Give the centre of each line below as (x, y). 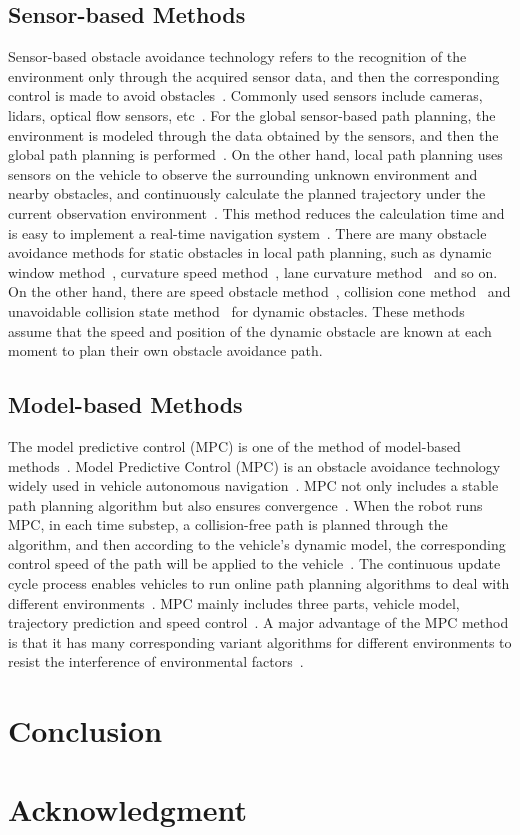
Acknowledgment (127, 808)
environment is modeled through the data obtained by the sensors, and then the (253, 134)
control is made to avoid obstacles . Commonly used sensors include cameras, (245, 95)
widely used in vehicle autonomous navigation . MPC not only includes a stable (253, 485)
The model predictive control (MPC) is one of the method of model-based (234, 445)
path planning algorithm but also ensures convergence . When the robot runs (245, 504)
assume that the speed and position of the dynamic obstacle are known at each (250, 330)
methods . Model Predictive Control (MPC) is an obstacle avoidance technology (254, 465)
